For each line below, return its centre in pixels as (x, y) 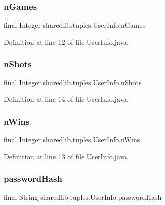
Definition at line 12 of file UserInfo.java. (66, 41)
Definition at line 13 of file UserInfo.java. (66, 156)
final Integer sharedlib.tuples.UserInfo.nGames (75, 25)
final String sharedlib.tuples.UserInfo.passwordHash (83, 197)
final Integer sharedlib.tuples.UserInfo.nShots (73, 82)
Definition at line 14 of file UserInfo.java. (66, 99)
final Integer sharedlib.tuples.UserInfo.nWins (72, 140)
